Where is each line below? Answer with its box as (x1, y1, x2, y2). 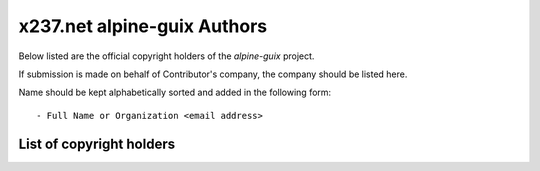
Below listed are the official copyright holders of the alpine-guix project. (18, 50, 315, 62)
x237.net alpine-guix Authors (18, 15, 268, 37)
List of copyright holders (18, 135, 175, 152)
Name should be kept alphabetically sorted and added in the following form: (18, 86, 332, 99)
